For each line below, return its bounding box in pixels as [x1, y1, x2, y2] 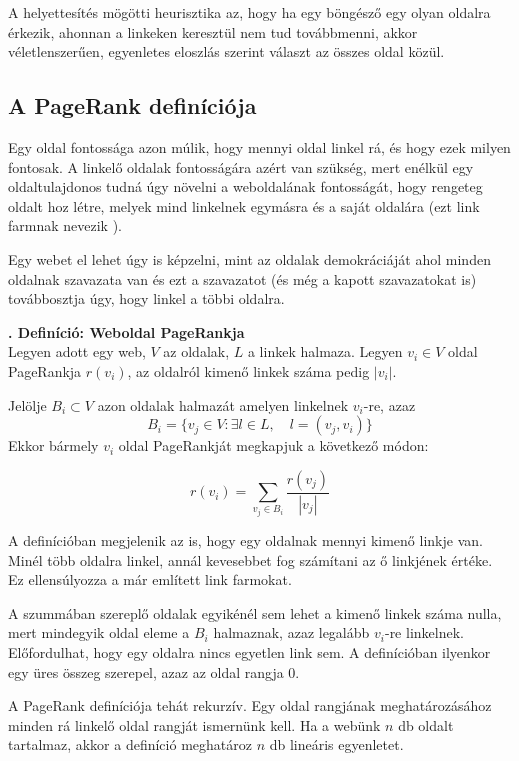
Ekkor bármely [8, 435, 99, 456]
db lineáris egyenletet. [269, 734, 404, 755]
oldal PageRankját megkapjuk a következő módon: [118, 435, 429, 456]
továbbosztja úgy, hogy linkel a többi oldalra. [8, 288, 285, 309]
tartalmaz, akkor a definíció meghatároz [8, 734, 252, 755]
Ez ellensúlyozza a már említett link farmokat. [8, 569, 292, 590]
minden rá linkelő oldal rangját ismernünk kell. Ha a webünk [8, 714, 381, 735]
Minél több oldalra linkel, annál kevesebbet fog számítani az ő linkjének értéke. [8, 549, 493, 570]
